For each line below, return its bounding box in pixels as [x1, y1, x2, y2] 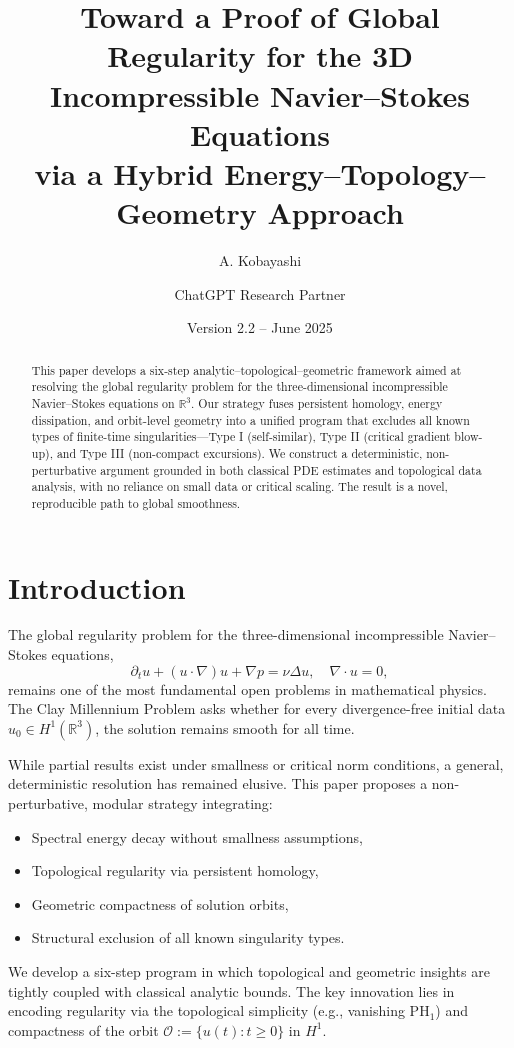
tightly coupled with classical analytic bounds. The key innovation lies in [8, 980, 455, 1001]
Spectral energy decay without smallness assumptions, [31, 826, 363, 847]
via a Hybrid [34, 152, 214, 193]
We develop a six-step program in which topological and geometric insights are [8, 961, 490, 982]
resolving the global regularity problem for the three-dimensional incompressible [31, 378, 448, 395]
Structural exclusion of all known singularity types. [31, 927, 345, 948]
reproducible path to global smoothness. [31, 494, 241, 511]
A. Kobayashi [218, 250, 302, 271]
